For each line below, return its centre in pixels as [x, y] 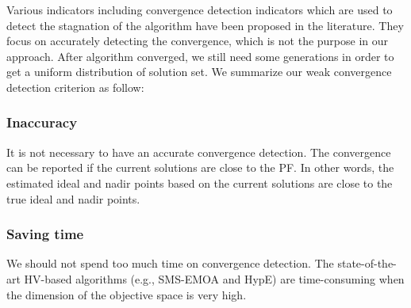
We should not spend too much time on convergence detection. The [170, 263]
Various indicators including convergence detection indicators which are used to [200, 10]
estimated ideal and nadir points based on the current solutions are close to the [200, 183]
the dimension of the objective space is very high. [127, 294]
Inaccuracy [42, 122]
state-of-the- [367, 263]
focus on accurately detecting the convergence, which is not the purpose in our [198, 41]
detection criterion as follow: [75, 87]
